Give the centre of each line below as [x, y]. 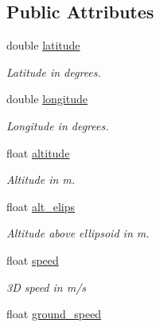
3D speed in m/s [47, 287]
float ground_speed [54, 314]
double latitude [43, 45]
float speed [33, 259]
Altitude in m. [41, 179]
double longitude [47, 99]
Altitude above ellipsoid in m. [78, 233]
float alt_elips [41, 206]
